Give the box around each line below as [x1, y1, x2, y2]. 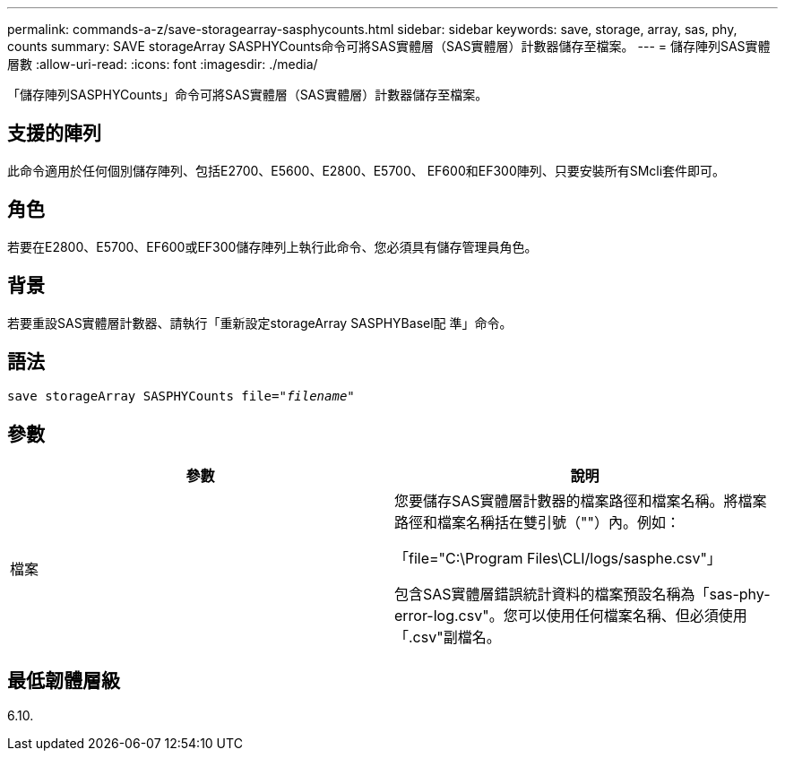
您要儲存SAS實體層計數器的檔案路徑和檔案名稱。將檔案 [394, 492, 767, 511]
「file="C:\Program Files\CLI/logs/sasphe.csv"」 [394, 549, 721, 568]
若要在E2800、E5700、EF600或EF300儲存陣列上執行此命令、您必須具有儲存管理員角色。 [7, 238, 538, 254]
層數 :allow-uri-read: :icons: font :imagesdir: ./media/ [7, 56, 318, 72]
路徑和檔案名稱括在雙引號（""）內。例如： [394, 513, 680, 532]
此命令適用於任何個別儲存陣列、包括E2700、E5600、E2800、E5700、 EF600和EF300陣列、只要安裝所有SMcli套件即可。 [7, 162, 726, 178]
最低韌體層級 [7, 668, 120, 692]
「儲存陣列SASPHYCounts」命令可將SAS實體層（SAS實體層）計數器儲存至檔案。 [7, 87, 488, 102]
